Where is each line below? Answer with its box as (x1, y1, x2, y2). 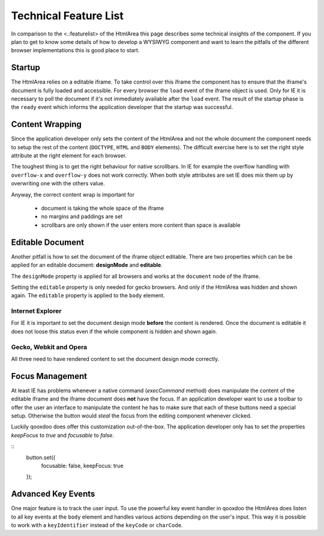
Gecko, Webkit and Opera (11, 343, 88, 351)
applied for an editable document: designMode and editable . (11, 262, 163, 269)
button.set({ (26, 454, 56, 461)
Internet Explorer (11, 307, 62, 315)
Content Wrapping (11, 119, 82, 129)
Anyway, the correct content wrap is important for (11, 191, 135, 198)
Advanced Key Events (11, 489, 95, 499)
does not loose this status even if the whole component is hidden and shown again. (11, 328, 217, 335)
